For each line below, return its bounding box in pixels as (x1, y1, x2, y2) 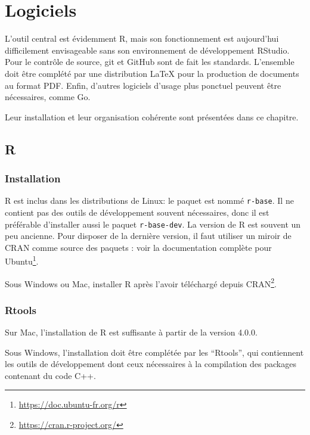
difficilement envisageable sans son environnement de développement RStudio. (5, 44, 290, 56)
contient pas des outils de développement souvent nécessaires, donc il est (5, 206, 269, 218)
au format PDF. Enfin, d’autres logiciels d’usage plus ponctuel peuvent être (5, 79, 281, 91)
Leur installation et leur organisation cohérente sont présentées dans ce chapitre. (5, 110, 299, 123)
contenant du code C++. (5, 369, 96, 381)
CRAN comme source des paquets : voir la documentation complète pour (5, 241, 272, 253)
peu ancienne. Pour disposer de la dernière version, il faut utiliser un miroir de (5, 229, 292, 242)
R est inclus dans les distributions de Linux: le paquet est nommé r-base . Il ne (5, 194, 294, 207)
